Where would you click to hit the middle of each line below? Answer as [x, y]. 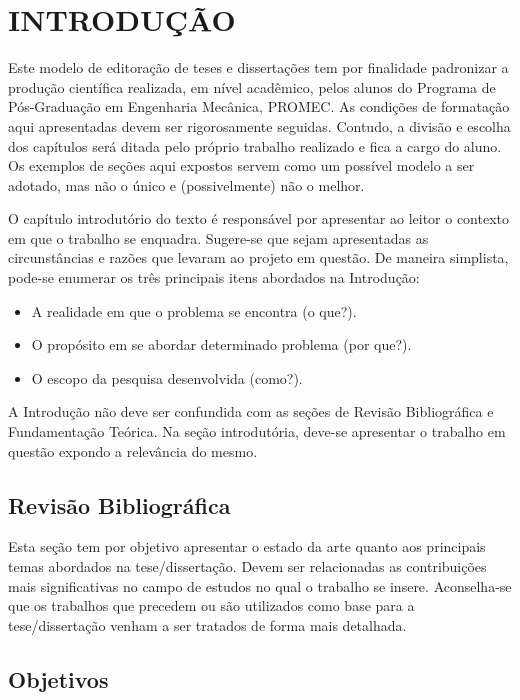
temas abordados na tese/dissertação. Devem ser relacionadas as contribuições [247, 566]
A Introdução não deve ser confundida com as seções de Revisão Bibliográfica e [251, 411]
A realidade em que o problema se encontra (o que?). [194, 310]
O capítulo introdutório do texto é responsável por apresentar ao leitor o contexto [259, 218]
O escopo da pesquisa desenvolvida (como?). [167, 377]
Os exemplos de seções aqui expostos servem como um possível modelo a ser [241, 165]
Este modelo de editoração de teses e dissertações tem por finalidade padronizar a [258, 67]
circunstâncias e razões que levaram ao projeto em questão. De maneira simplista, [258, 257]
